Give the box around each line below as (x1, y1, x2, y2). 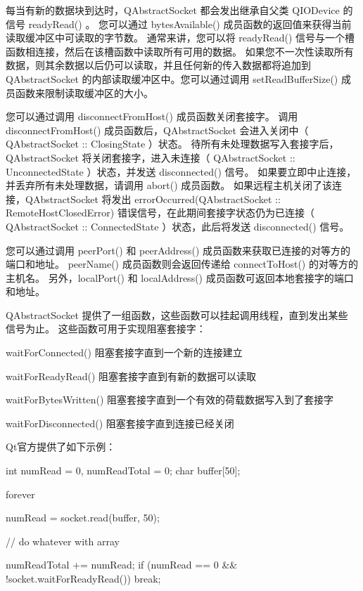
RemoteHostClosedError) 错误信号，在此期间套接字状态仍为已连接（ (6, 205, 314, 220)
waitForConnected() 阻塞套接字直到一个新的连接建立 (6, 345, 243, 360)
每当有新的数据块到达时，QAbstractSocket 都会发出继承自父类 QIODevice (6, 3, 340, 17)
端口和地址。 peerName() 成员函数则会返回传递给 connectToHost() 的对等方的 (6, 256, 358, 271)
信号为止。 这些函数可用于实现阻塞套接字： (6, 321, 206, 336)
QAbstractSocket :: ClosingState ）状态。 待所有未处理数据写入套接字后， (6, 136, 339, 151)
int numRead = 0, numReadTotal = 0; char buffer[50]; (6, 463, 241, 478)
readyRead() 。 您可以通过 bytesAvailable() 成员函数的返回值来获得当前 (28, 16, 352, 31)
